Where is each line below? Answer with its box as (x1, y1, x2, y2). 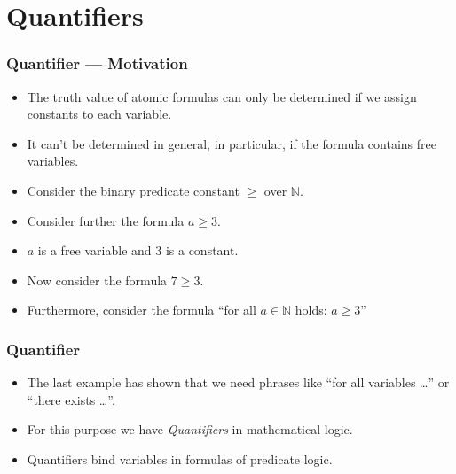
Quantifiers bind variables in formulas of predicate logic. (27, 449, 333, 468)
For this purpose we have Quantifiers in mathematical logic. (27, 420, 353, 439)
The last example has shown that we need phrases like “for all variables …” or (27, 373, 450, 392)
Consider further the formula (27, 211, 185, 229)
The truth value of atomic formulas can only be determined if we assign (27, 87, 417, 105)
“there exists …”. (27, 390, 115, 408)
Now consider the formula (27, 270, 168, 289)
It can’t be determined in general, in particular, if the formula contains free (27, 134, 436, 152)
